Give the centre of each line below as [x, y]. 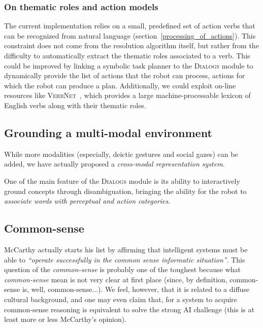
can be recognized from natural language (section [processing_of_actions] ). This [130, 35]
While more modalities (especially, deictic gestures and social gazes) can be [121, 154]
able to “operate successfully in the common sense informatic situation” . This [125, 259]
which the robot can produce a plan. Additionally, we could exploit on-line [120, 85]
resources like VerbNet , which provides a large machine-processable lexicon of [127, 95]
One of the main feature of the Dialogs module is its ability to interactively [122, 181]
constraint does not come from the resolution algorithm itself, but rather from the [131, 45]
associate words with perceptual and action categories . [87, 201]
